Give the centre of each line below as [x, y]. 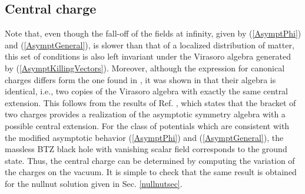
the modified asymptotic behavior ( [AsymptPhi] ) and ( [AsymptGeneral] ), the [144, 137]
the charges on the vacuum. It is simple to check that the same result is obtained [151, 172]
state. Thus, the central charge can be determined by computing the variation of [150, 160]
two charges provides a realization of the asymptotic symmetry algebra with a [145, 114]
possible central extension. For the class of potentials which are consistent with [147, 125]
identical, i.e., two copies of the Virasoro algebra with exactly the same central [147, 91]
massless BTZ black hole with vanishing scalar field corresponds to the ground [146, 149]
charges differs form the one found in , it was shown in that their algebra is [140, 79]
